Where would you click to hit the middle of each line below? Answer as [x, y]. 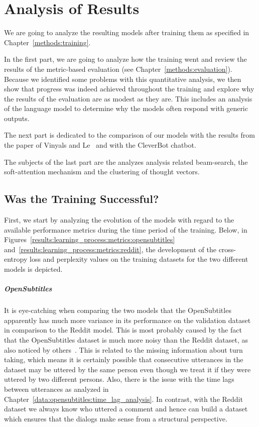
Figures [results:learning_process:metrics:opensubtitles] [90, 239]
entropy [16, 259]
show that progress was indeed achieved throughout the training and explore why [129, 89]
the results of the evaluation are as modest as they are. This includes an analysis [128, 98]
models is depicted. [33, 269]
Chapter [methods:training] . [47, 42]
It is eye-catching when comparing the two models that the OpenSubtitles [118, 310]
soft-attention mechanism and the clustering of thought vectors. [102, 172]
